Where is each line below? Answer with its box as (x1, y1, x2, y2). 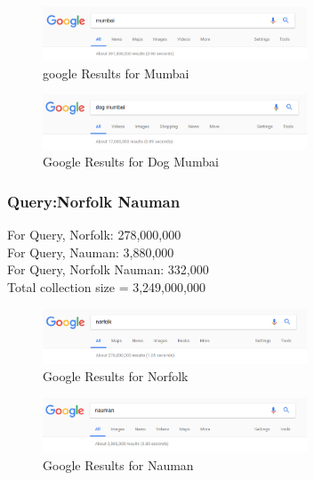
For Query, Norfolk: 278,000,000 (7, 225, 181, 244)
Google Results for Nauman (43, 455, 194, 474)
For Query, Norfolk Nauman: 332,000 (7, 260, 209, 279)
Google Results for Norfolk (43, 367, 189, 386)
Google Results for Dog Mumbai (43, 152, 219, 171)
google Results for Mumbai (43, 63, 189, 82)
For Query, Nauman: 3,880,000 (7, 242, 174, 261)
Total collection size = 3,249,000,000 (7, 278, 205, 297)
